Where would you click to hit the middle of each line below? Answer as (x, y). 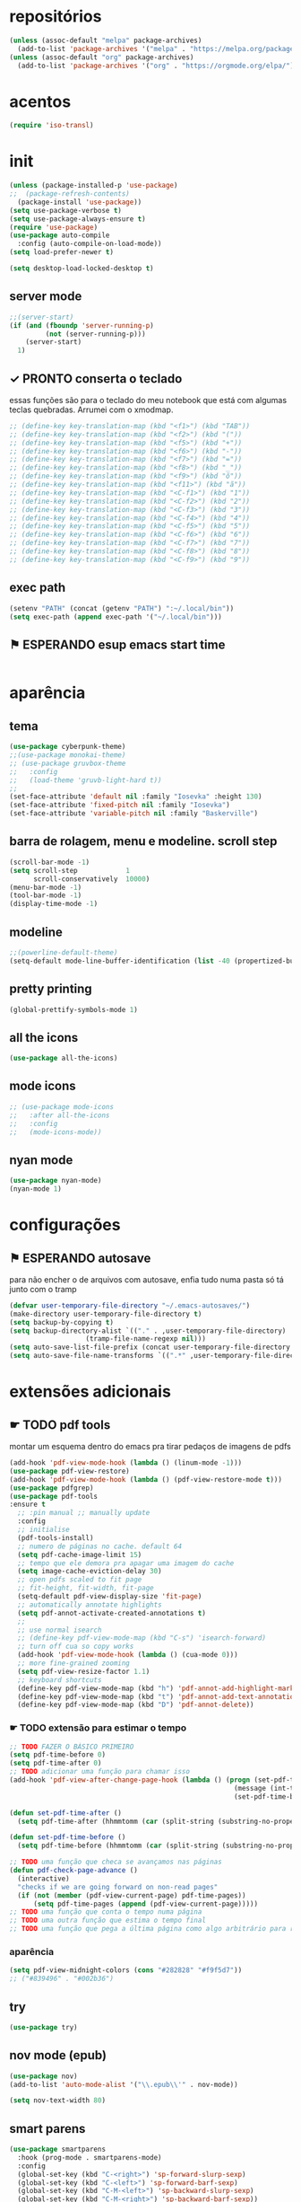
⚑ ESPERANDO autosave (80, 1258)
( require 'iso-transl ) (52, 126)
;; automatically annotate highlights (90, 1605)
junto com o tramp (43, 1289)
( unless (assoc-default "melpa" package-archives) (106, 40)
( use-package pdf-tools (54, 1496)
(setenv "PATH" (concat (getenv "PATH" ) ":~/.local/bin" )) (122, 608)
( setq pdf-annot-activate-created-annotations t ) (112, 1613)
